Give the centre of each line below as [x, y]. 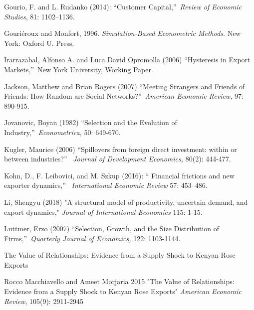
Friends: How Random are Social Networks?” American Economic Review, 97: [124, 96]
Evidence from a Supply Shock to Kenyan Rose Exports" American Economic [123, 291]
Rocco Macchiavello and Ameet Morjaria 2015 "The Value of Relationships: [119, 281]
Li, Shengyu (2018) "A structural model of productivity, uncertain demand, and [126, 202]
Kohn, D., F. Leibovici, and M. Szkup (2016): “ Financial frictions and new [119, 175]
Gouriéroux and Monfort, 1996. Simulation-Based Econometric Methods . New [123, 33]
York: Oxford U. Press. [39, 43]
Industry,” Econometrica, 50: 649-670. [62, 132]
